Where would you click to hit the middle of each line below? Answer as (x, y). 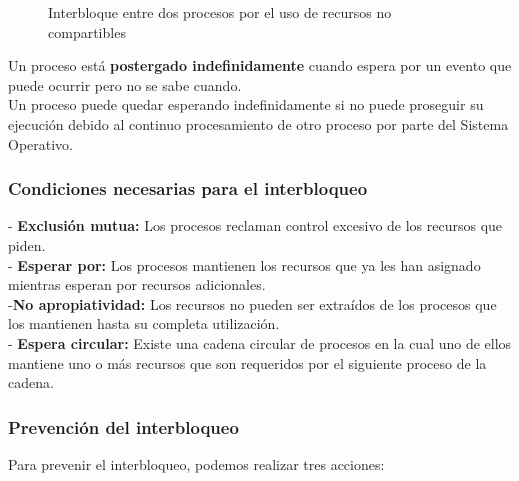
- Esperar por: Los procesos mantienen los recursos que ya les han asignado (244, 264)
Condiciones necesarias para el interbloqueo (188, 188)
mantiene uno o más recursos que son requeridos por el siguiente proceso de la (247, 362)
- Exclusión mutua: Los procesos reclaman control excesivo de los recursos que (255, 225)
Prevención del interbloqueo (123, 426)
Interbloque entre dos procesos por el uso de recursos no (220, 12)
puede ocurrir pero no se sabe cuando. (125, 84)
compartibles (87, 31)
